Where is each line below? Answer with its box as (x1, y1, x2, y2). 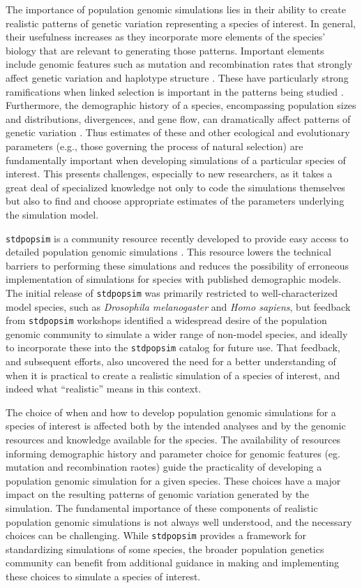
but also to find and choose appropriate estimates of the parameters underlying (6, 193, 345, 208)
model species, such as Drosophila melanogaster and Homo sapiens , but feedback (6, 299, 351, 314)
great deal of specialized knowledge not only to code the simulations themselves (6, 179, 345, 194)
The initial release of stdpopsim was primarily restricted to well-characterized (6, 285, 338, 300)
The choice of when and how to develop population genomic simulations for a (6, 404, 336, 419)
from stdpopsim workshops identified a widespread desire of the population (6, 313, 327, 328)
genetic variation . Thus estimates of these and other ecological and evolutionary (6, 125, 350, 140)
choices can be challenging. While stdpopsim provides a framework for (6, 528, 307, 543)
